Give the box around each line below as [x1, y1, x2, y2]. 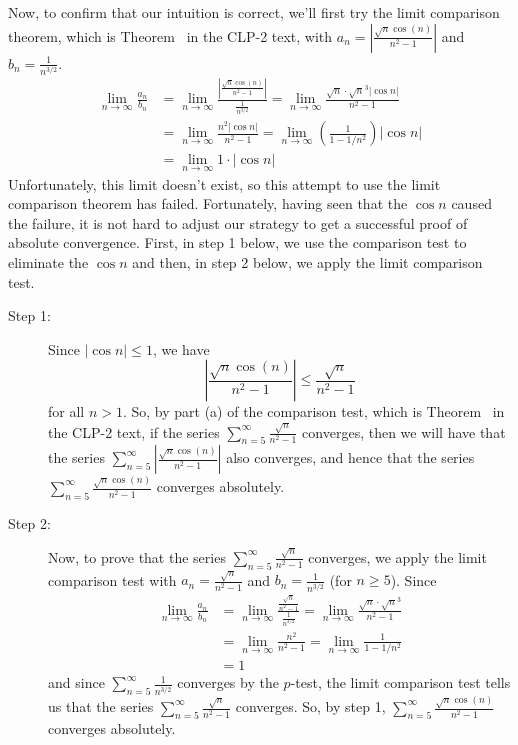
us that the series [48, 696, 154, 717]
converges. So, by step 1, [235, 696, 386, 717]
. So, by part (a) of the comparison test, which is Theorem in [122, 401, 505, 422]
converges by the [177, 672, 279, 693]
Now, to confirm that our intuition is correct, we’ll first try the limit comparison [8, 2, 500, 22]
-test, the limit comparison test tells [290, 672, 511, 693]
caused [451, 193, 492, 214]
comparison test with [48, 569, 177, 590]
